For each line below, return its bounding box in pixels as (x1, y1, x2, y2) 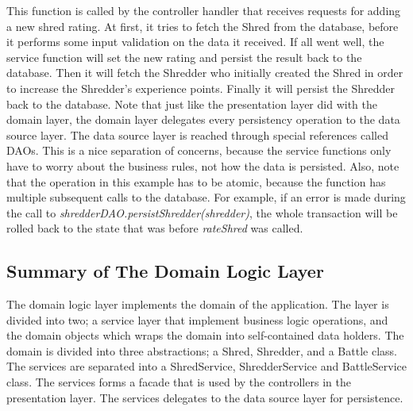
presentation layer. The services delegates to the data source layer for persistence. (6, 389, 403, 405)
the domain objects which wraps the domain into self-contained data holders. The (6, 327, 404, 344)
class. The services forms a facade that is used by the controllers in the (6, 374, 351, 390)
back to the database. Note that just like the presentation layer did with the (6, 95, 377, 112)
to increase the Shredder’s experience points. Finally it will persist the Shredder (6, 79, 395, 96)
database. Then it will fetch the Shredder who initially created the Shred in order (6, 64, 403, 81)
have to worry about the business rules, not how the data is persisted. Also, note (6, 157, 399, 174)
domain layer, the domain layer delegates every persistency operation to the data (6, 111, 400, 128)
